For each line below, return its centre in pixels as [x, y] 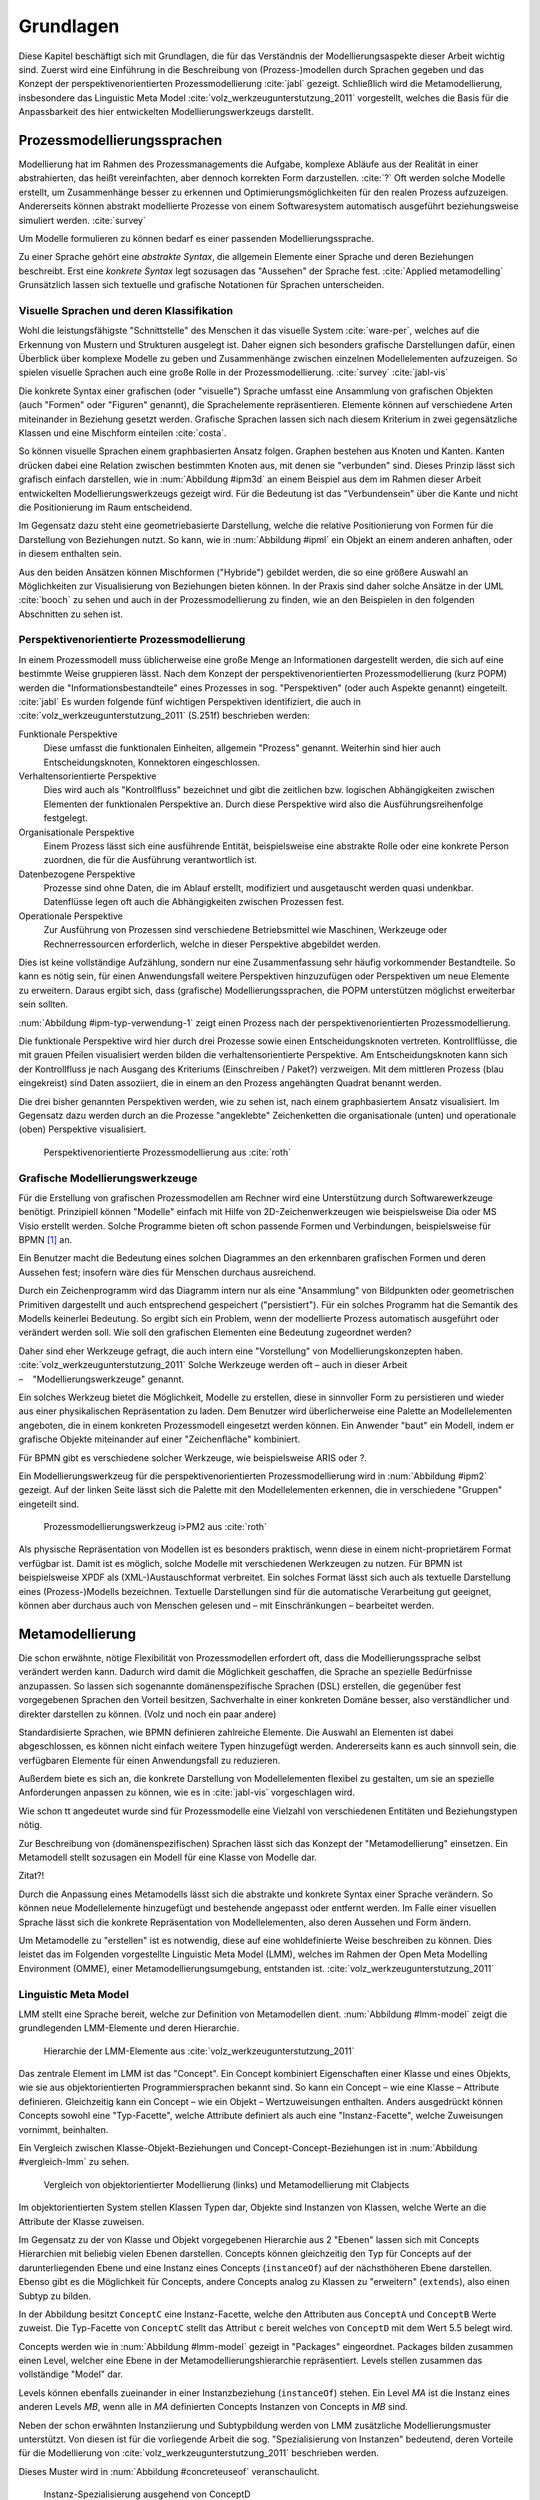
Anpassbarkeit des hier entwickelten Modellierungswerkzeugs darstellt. [166, 112]
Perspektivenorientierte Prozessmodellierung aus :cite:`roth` [167, 1152]
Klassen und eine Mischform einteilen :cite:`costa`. [122, 433]
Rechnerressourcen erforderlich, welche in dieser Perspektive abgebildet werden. [212, 944]
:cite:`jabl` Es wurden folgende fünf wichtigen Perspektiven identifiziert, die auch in [190, 702]
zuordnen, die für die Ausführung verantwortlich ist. [150, 860]
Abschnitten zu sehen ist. [71, 614]
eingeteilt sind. [49, 1504]
